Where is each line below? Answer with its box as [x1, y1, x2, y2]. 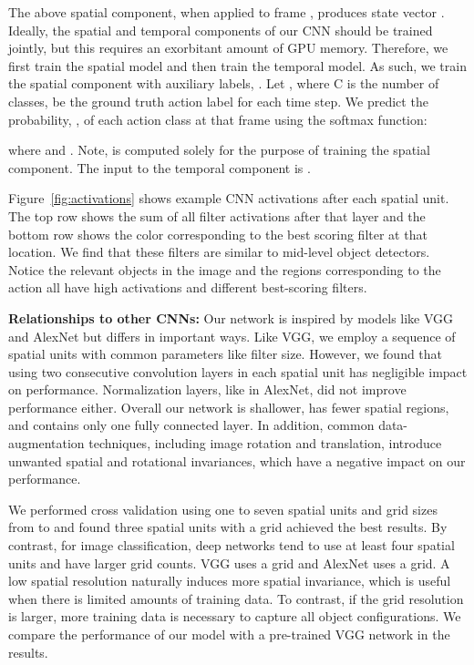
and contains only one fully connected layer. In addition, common [8, 415, 375, 435]
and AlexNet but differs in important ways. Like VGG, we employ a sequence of [8, 326, 456, 345]
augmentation [8, 434, 85, 453]
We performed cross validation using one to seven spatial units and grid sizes [8, 499, 438, 518]
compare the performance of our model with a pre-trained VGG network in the [8, 625, 450, 643]
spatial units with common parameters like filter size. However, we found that [8, 344, 443, 363]
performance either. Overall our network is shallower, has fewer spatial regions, [8, 397, 449, 416]
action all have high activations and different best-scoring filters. [8, 278, 367, 297]
